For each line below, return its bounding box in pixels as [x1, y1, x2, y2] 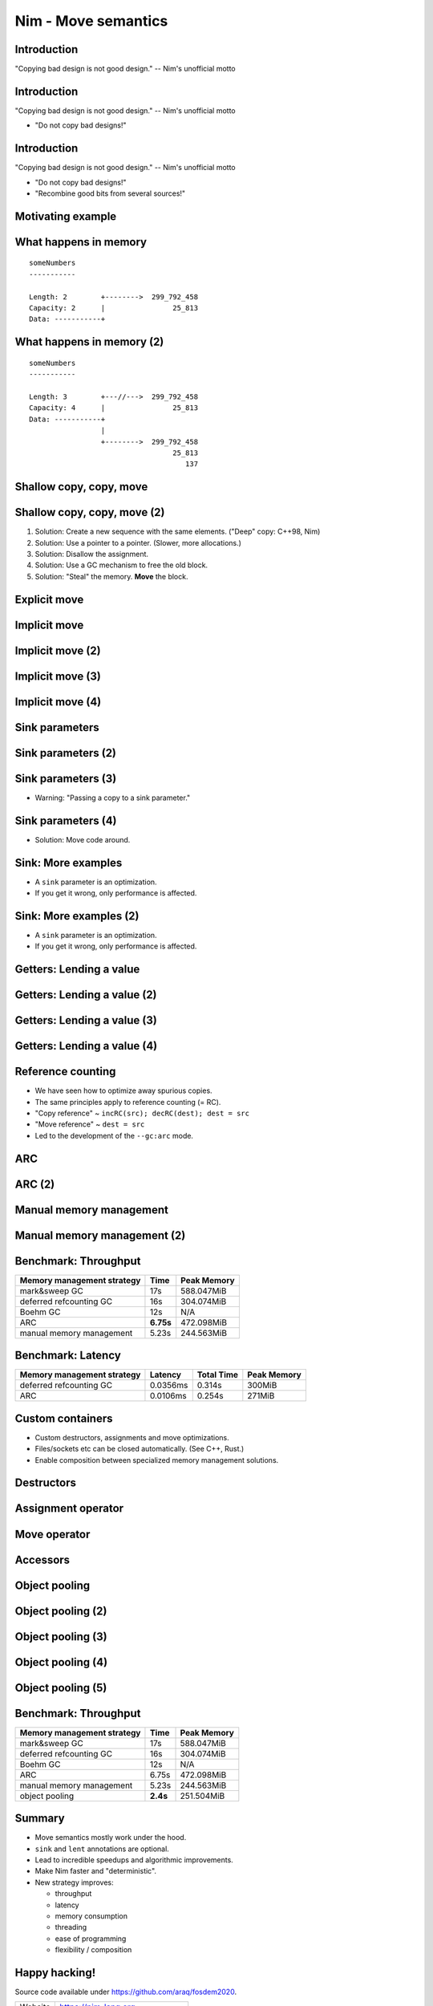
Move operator [14, 1527, 91, 1541]
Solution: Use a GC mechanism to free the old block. [34, 560, 208, 570]
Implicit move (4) [14, 695, 102, 709]
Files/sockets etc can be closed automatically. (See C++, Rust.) [34, 1444, 245, 1454]
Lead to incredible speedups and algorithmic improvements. [34, 1855, 234, 1865]
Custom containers [14, 1411, 113, 1425]
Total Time [196, 1369, 239, 1380]
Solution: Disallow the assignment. [34, 550, 148, 559]
